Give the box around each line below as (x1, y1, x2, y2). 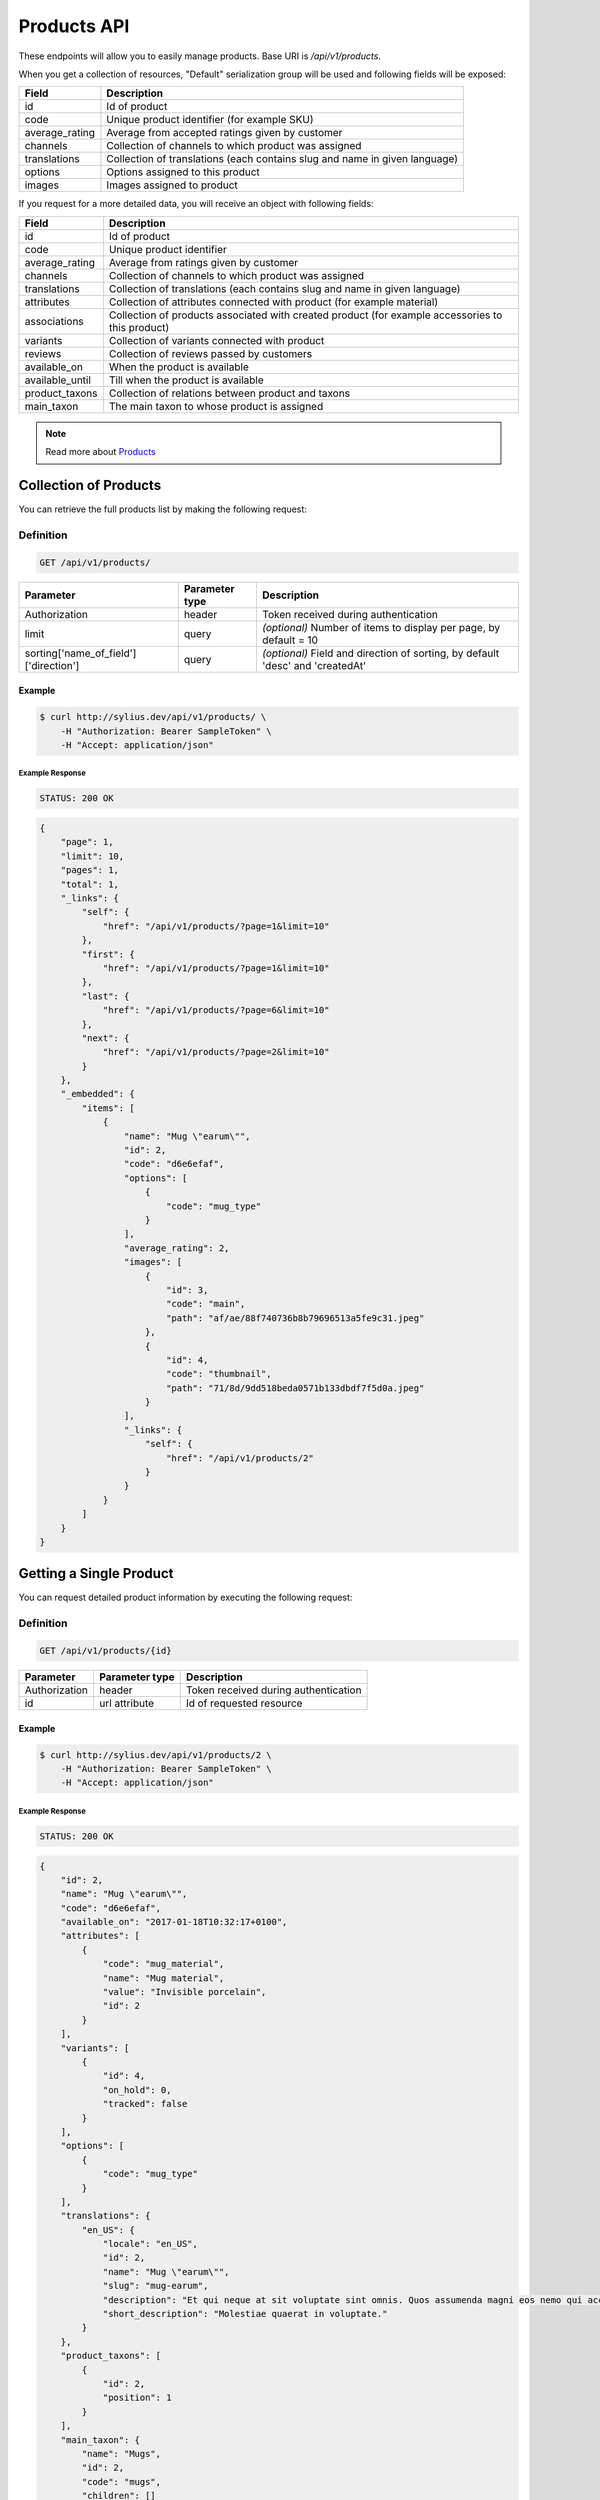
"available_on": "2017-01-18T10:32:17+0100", (60, 1916, 288, 1928)
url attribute (99, 1696, 155, 1710)
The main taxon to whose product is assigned (108, 399, 324, 413)
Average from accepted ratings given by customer (106, 126, 343, 140)
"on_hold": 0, (102, 2084, 172, 2095)
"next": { (81, 1032, 130, 1044)
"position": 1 (102, 2392, 172, 2404)
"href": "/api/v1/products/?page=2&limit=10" (102, 1046, 330, 1058)
